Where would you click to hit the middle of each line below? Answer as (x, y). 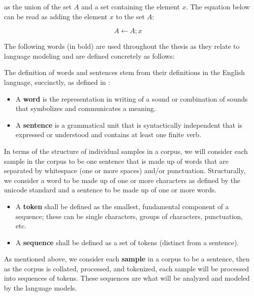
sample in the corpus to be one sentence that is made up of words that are (116, 161)
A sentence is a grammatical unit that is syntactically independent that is (129, 125)
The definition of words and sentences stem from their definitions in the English (125, 72)
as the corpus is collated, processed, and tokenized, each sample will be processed (127, 268)
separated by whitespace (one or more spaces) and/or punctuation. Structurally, (125, 170)
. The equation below (218, 6)
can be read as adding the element (56, 16)
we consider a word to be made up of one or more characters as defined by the (122, 180)
